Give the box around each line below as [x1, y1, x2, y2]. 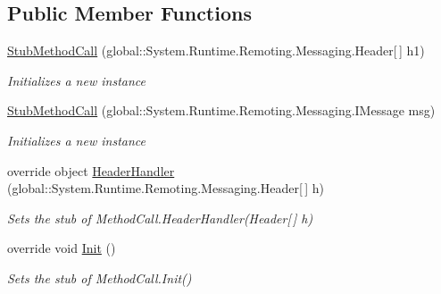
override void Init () [7, 239, 116, 257]
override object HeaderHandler [7, 161, 175, 180]
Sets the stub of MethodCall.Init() [7, 268, 192, 287]
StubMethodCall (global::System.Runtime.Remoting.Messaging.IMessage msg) [7, 101, 436, 120]
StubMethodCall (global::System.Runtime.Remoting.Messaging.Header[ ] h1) [7, 41, 425, 60]
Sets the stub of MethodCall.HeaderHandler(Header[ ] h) [7, 208, 313, 227]
